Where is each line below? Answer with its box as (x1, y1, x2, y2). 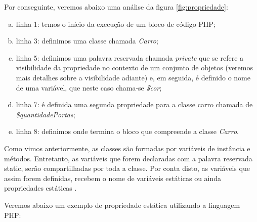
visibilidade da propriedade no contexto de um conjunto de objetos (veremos (16, 62, 253, 73)
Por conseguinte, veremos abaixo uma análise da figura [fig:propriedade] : (4, 2, 228, 12)
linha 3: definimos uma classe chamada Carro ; (16, 35, 158, 46)
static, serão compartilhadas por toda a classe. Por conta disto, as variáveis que (4, 163, 250, 173)
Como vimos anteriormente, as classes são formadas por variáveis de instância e (4, 143, 250, 153)
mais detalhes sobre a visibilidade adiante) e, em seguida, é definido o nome (16, 72, 250, 82)
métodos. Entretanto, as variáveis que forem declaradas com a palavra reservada (4, 153, 252, 163)
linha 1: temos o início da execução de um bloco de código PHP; (16, 18, 216, 29)
